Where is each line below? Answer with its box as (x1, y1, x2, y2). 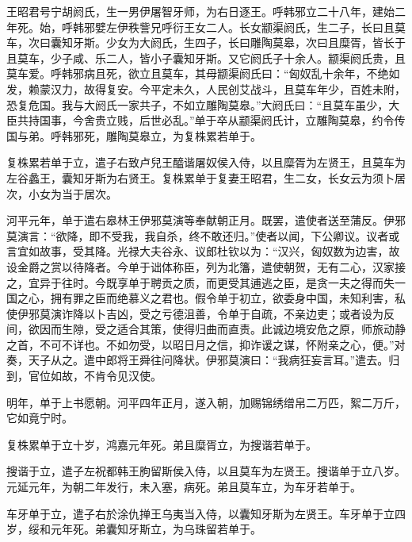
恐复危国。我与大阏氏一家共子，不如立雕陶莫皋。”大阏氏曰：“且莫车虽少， (6, 96, 389, 113)
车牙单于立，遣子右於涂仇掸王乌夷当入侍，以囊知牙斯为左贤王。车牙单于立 (6, 505, 395, 521)
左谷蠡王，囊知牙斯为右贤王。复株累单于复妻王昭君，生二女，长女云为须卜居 (6, 169, 406, 186)
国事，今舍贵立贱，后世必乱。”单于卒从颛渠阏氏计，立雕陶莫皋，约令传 (39, 112, 406, 129)
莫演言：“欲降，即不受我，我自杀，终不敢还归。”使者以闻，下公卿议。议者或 (6, 227, 400, 244)
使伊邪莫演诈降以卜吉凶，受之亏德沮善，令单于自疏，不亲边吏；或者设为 (6, 305, 383, 321)
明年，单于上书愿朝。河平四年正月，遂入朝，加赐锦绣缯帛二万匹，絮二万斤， (6, 394, 406, 410)
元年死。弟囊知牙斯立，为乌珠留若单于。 (50, 521, 261, 537)
